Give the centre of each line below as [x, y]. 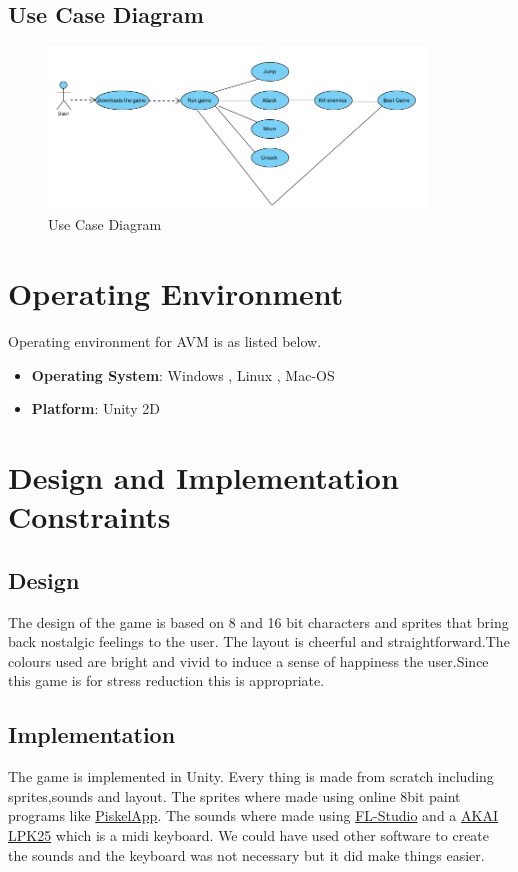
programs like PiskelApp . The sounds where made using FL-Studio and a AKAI [253, 815]
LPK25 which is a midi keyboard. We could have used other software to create [249, 835]
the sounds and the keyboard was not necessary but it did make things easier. [246, 854]
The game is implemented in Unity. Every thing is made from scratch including [251, 776]
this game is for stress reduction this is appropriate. [166, 680]
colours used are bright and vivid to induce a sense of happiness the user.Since [248, 660]
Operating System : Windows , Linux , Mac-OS [183, 374]
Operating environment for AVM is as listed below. [165, 341]
